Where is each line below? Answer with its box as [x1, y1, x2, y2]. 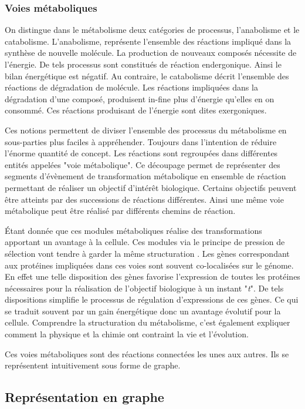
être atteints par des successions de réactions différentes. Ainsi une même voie [5, 193, 284, 205]
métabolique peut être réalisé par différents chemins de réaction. [5, 204, 236, 217]
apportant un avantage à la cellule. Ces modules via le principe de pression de [5, 236, 285, 248]
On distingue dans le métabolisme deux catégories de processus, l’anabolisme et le [5, 24, 300, 36]
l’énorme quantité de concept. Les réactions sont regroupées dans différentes [5, 147, 278, 159]
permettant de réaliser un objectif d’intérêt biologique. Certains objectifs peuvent [5, 181, 297, 193]
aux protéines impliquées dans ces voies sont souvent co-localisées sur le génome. [5, 259, 294, 271]
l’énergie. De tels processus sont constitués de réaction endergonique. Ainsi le [5, 58, 282, 70]
